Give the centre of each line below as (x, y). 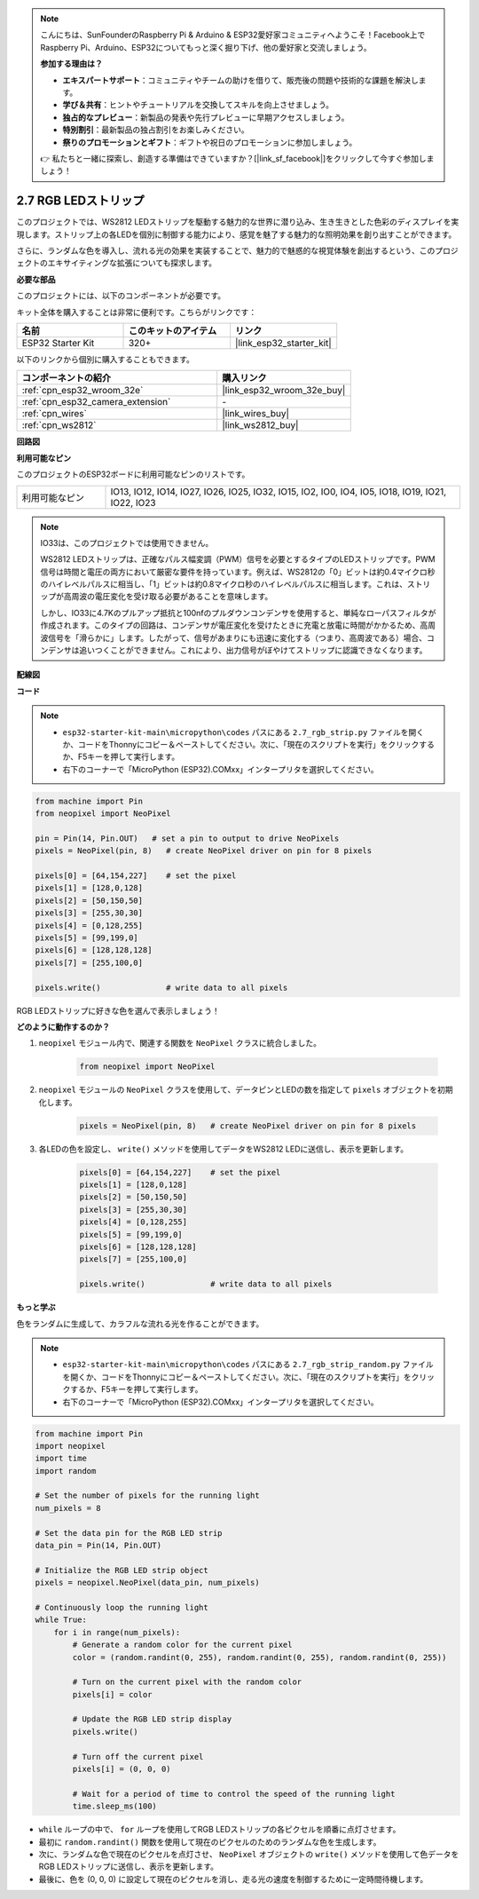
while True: (61, 1620)
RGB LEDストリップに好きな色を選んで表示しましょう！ (118, 1010)
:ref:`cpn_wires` (55, 414)
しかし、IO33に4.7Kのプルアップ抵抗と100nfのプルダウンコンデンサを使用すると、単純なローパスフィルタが (238, 613)
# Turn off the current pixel (138, 1757)
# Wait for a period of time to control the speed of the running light (234, 1794)
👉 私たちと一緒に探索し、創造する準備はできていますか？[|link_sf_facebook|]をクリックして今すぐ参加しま (237, 158)
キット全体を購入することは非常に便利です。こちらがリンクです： (137, 312)
